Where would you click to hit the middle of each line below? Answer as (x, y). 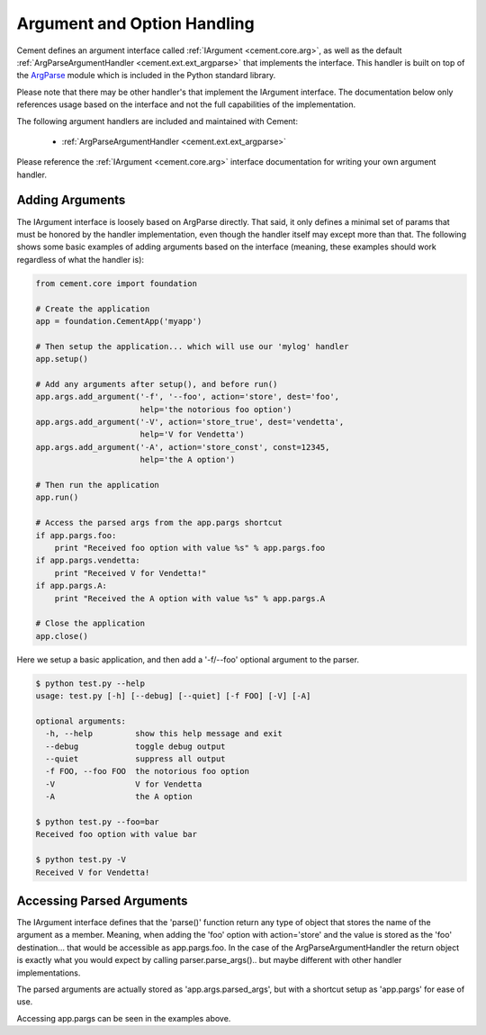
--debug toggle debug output (135, 746)
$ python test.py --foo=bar (97, 822)
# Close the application (90, 624)
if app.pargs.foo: (76, 535)
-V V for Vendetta (124, 784)
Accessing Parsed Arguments (102, 900)
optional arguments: (81, 721)
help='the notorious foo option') (216, 409)
